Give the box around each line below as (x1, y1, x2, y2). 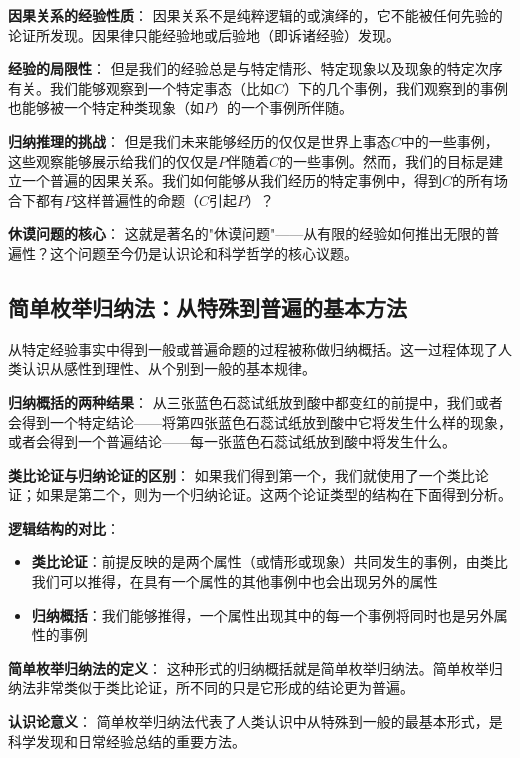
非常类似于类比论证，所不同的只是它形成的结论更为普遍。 (35, 677, 414, 698)
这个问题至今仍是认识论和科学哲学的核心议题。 (49, 242, 358, 263)
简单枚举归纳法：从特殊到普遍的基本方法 (8, 291, 407, 322)
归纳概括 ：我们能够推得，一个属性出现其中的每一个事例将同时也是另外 (31, 604, 494, 625)
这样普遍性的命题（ (73, 189, 199, 210)
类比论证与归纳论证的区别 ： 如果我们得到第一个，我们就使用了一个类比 (8, 464, 475, 485)
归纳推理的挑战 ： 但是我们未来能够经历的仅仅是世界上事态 (8, 130, 391, 151)
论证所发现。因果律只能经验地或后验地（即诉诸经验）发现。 (8, 24, 400, 45)
